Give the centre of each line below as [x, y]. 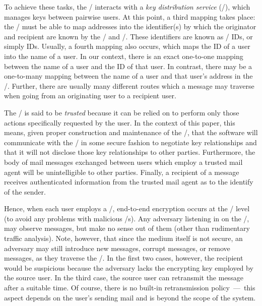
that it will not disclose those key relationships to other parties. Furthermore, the [130, 152]
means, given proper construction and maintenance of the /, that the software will [131, 132]
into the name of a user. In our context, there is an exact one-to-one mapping [124, 56]
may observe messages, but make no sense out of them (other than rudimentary [127, 228]
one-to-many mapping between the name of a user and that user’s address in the [128, 76]
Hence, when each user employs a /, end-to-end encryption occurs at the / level [127, 208]
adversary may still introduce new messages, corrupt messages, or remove [117, 248]
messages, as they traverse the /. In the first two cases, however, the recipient [124, 258]
